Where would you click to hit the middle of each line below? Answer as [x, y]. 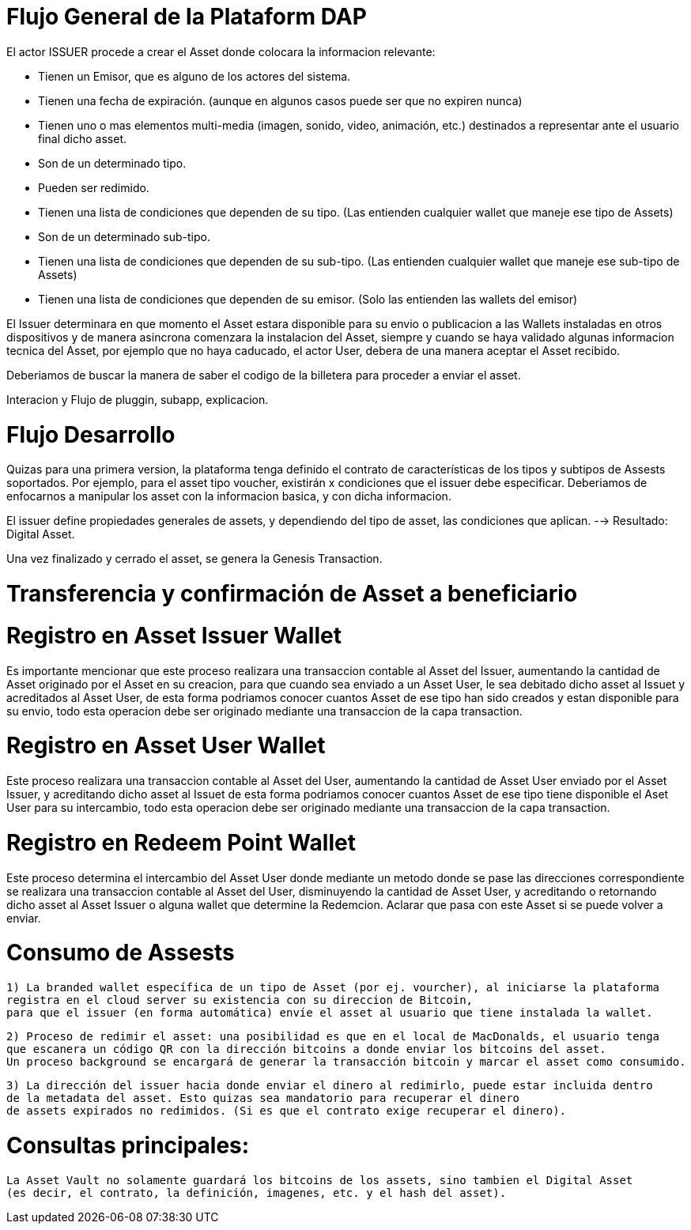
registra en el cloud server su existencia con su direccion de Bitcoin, [240, 1000]
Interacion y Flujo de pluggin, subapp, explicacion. [138, 399]
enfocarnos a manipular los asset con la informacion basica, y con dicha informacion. [229, 496]
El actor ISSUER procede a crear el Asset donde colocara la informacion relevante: [221, 51]
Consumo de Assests [121, 953]
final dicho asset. [83, 138]
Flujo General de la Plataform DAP [187, 17]
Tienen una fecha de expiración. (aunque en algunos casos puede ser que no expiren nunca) [280, 100]
